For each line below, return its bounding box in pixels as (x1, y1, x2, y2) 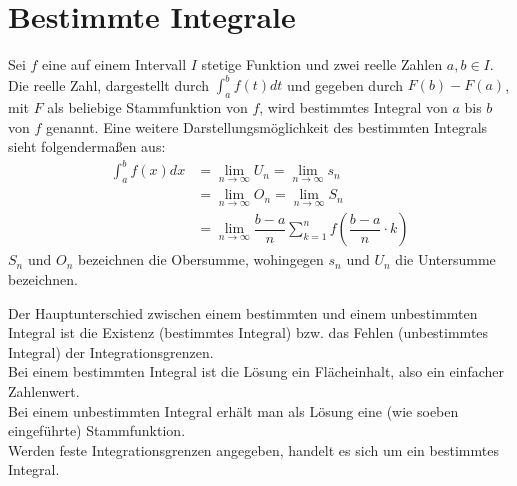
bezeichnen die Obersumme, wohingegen (77, 249, 324, 270)
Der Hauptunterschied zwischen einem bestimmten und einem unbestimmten (8, 302, 478, 323)
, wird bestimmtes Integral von (259, 97, 448, 118)
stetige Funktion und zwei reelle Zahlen (201, 54, 443, 75)
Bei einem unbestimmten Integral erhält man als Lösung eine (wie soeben (8, 400, 459, 421)
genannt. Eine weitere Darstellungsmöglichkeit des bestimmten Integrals (45, 116, 488, 137)
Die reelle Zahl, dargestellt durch (8, 74, 210, 95)
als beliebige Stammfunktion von (47, 97, 248, 118)
